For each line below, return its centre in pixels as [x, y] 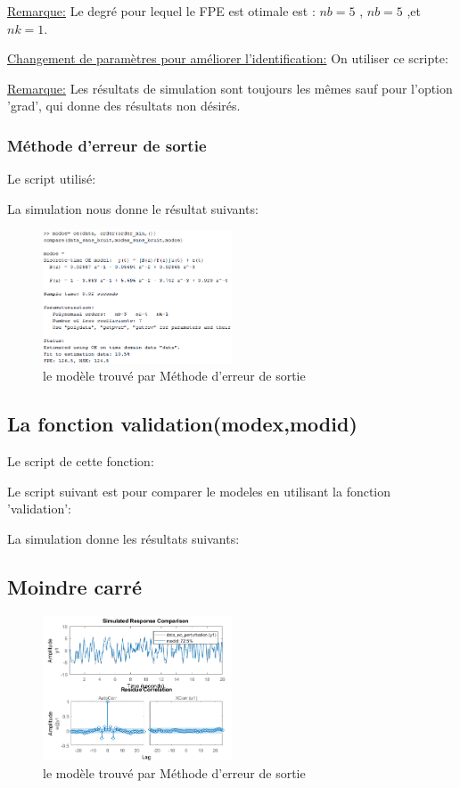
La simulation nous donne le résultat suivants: [133, 208]
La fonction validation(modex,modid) [182, 424]
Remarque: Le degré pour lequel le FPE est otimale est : [161, 11]
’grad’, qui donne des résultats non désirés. [124, 106]
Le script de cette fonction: [81, 461]
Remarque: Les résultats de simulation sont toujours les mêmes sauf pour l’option [230, 88]
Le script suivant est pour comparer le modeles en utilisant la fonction [199, 491]
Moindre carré [75, 587]
